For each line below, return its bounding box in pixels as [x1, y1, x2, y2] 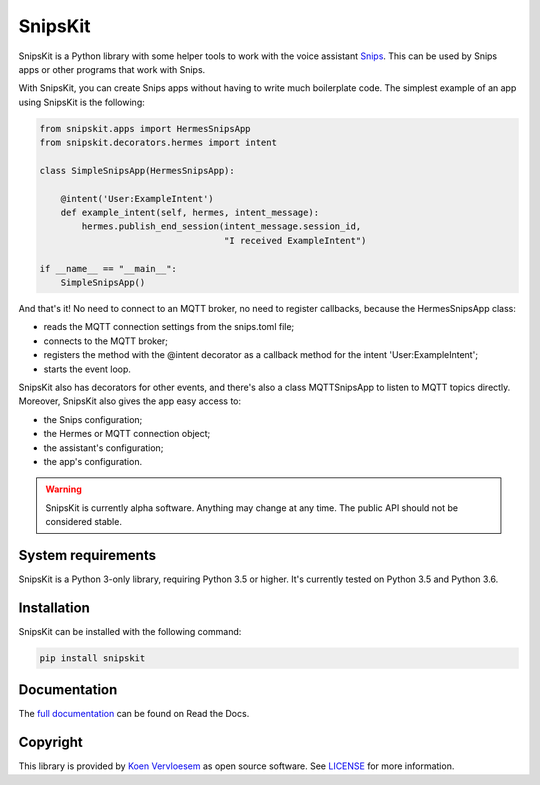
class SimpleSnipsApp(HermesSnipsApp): [39, 165, 235, 176]
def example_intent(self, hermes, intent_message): [60, 207, 320, 219]
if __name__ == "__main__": [39, 263, 177, 274]
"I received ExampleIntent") [223, 235, 367, 246]
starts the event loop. [43, 363, 132, 375]
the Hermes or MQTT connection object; [43, 428, 211, 440]
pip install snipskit [39, 652, 146, 664]
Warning [45, 483, 82, 495]
